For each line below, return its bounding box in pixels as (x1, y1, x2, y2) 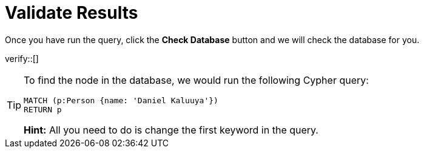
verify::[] (5, 53, 39, 64)
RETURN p (24, 104, 62, 114)
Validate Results (5, 2, 138, 23)
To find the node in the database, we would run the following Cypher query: (24, 73, 369, 86)
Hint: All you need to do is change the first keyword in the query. (24, 123, 318, 136)
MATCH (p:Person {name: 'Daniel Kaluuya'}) (24, 95, 218, 105)
